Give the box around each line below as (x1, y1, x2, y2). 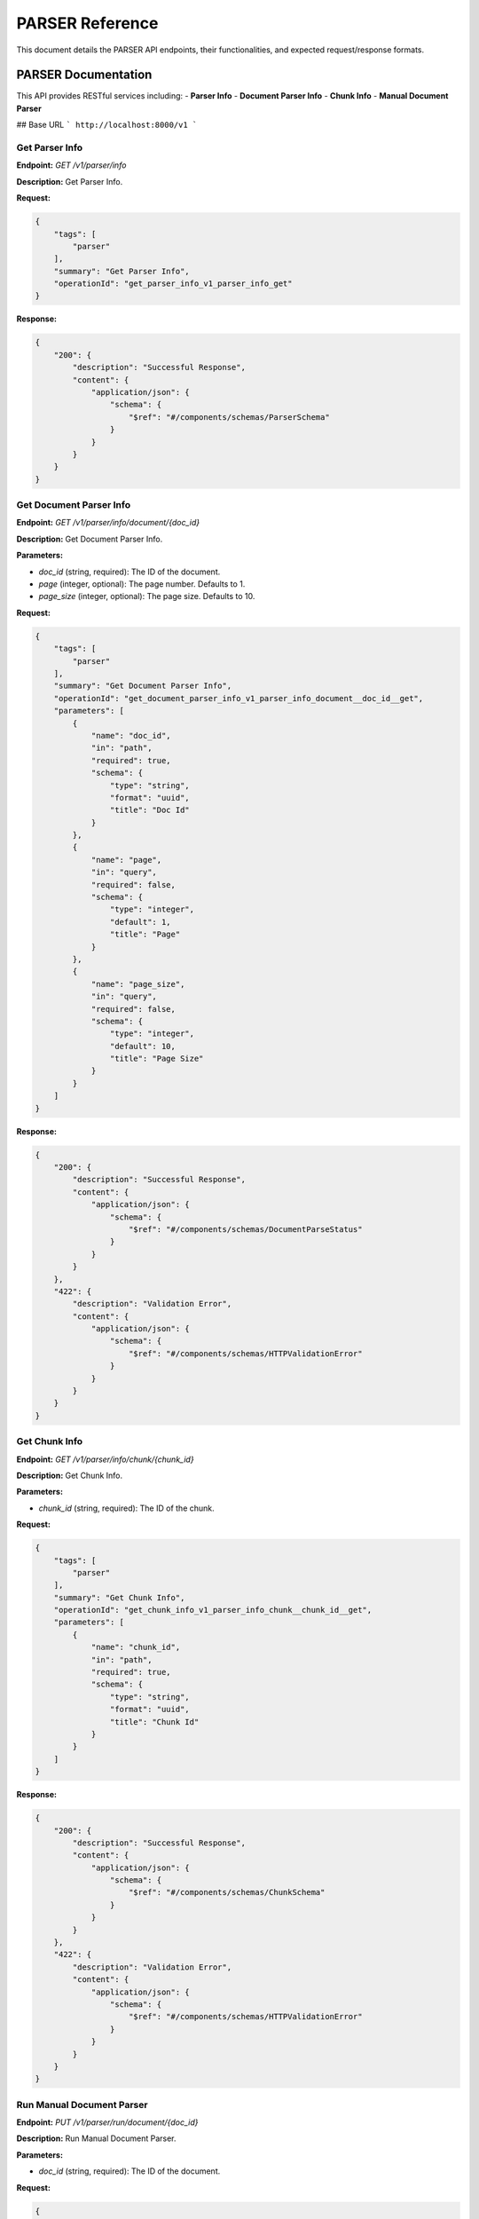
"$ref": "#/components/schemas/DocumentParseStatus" (129, 1224, 363, 1234)
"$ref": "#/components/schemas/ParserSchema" (129, 412, 330, 422)
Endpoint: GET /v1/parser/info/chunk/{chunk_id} (16, 1454, 194, 1465)
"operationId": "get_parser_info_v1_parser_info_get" (53, 279, 293, 288)
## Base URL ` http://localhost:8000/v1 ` (16, 120, 198, 130)
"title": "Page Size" (109, 1054, 204, 1064)
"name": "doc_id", (90, 730, 172, 740)
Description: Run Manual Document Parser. (16, 2133, 177, 2144)
